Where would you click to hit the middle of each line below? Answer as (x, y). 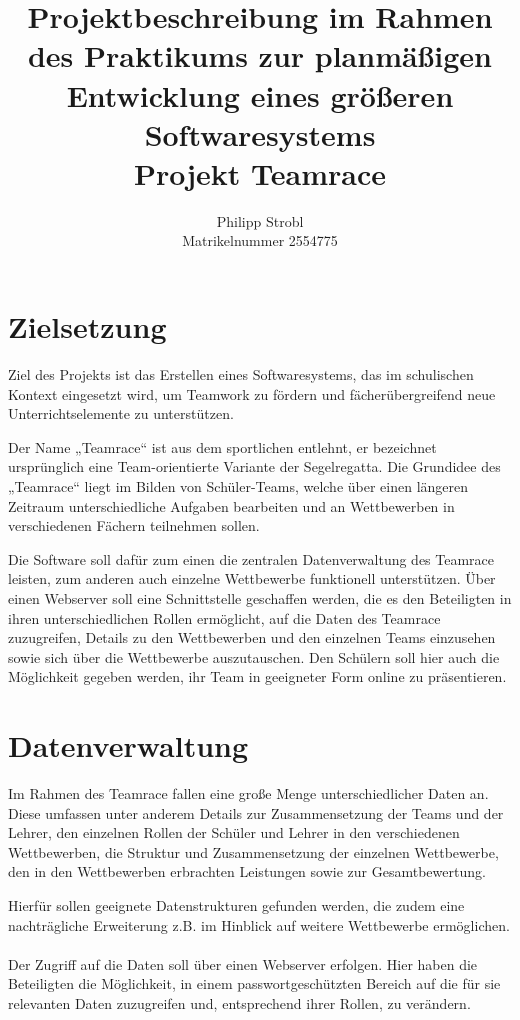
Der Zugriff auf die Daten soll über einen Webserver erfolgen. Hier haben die (243, 963)
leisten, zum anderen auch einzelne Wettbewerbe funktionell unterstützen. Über (252, 578)
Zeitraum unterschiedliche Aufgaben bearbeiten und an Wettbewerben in (231, 505)
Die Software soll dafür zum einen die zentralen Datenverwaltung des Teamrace (251, 558)
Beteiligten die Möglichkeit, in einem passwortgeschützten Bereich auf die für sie (254, 983)
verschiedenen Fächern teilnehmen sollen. (134, 525)
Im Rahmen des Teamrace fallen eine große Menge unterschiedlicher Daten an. (248, 793)
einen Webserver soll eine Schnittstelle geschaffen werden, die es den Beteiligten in (260, 597)
